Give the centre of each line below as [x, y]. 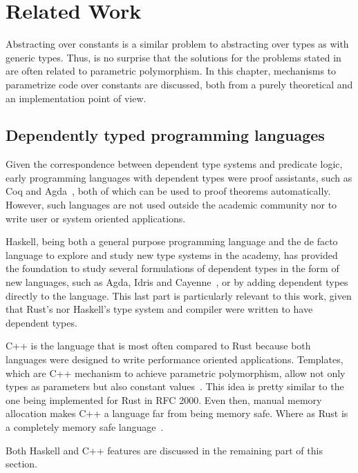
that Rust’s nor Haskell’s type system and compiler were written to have [159, 309]
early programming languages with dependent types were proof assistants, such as [179, 177]
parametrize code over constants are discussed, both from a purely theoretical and [179, 84]
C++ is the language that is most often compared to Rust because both [158, 346]
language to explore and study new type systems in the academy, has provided [172, 254]
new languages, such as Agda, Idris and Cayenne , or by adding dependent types [177, 282]
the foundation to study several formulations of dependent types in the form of [172, 268]
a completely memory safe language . [85, 426]
